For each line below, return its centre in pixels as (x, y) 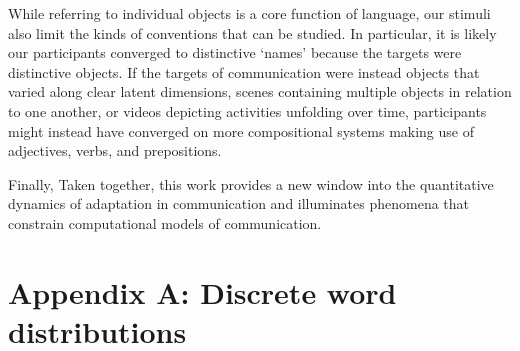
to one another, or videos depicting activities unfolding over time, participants (247, 110)
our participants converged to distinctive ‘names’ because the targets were (235, 52)
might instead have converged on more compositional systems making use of (241, 130)
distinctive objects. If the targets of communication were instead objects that (244, 71)
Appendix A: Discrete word (202, 291)
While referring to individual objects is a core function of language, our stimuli (249, 13)
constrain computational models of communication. (165, 222)
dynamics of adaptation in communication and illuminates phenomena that (239, 203)
